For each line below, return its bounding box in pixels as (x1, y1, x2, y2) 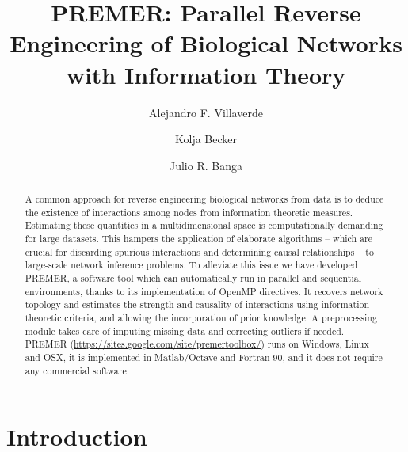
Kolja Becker (175, 131, 237, 147)
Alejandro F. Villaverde (149, 104, 263, 120)
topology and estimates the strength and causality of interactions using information (25, 298, 369, 311)
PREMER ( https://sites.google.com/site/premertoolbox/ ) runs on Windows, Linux (25, 337, 369, 351)
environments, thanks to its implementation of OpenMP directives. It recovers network (25, 284, 383, 298)
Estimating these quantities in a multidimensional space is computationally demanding (25, 218, 383, 232)
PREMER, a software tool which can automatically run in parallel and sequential (25, 272, 361, 285)
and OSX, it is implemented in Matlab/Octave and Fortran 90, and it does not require (25, 350, 383, 363)
